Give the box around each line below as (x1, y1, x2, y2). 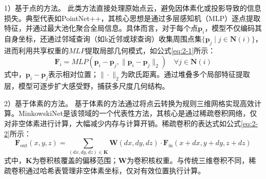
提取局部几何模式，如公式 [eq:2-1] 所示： (85, 45, 216, 55)
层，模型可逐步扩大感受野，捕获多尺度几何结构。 (4, 81, 169, 91)
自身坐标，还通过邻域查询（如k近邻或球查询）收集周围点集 (4, 33, 202, 44)
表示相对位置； (48, 69, 99, 79)
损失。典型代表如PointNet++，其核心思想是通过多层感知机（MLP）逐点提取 (4, 12, 260, 23)
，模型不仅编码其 (204, 23, 262, 33)
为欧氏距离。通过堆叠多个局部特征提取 (120, 69, 250, 79)
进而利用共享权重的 (4, 45, 69, 55)
